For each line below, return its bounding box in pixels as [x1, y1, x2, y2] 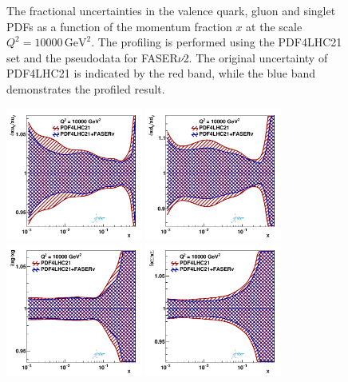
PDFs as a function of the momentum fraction [6, 18, 232, 34]
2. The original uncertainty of [183, 49, 328, 66]
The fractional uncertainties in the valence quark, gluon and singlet [6, 2, 336, 18]
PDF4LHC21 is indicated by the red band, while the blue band [6, 65, 316, 82]
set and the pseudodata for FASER [6, 49, 178, 66]
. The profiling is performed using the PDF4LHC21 [91, 34, 342, 50]
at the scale [246, 18, 303, 34]
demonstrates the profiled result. [6, 80, 165, 97]
